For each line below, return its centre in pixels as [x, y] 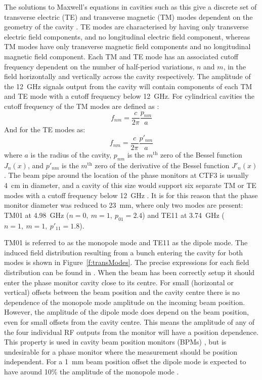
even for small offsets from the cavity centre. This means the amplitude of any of [129, 321]
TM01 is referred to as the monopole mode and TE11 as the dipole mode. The [126, 242]
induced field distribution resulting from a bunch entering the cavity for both [124, 252]
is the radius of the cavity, [71, 155]
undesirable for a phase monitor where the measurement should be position [121, 351]
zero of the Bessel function [201, 155]
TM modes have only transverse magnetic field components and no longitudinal [127, 46]
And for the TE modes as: [45, 129]
